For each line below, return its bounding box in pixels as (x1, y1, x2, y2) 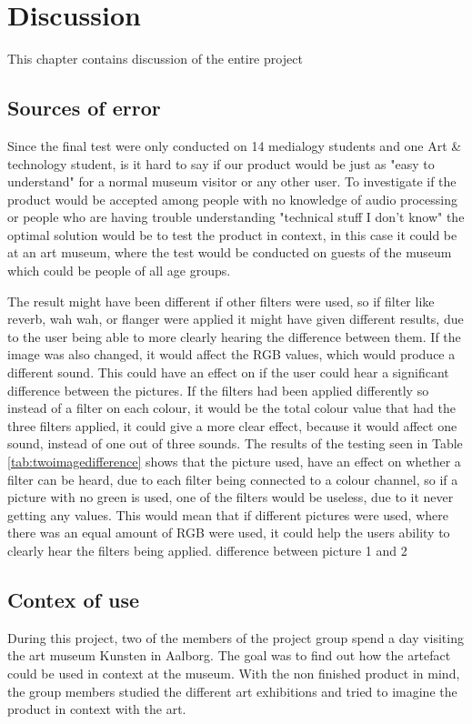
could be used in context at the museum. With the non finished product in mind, (7, 663, 460, 682)
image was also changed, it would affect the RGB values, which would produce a (7, 345, 456, 364)
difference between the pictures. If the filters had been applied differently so (7, 380, 429, 399)
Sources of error (7, 94, 161, 122)
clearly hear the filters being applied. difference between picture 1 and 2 (7, 540, 407, 559)
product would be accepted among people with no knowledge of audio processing (7, 189, 457, 208)
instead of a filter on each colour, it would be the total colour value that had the (7, 398, 456, 417)
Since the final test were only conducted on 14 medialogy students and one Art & (7, 136, 462, 155)
